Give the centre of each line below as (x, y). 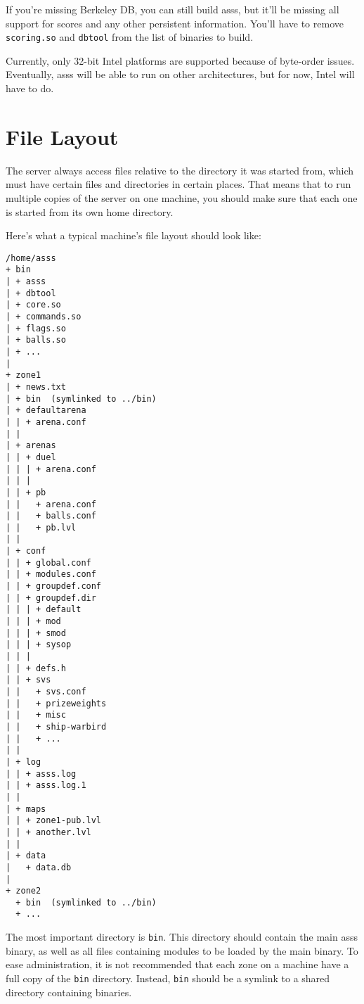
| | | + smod (36, 633)
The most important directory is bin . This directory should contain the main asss (182, 937)
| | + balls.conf (51, 516)
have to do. (30, 88)
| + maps (26, 809)
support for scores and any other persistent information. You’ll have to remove (175, 23)
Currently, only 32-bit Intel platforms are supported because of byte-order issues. (180, 60)
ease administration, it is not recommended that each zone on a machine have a (177, 964)
